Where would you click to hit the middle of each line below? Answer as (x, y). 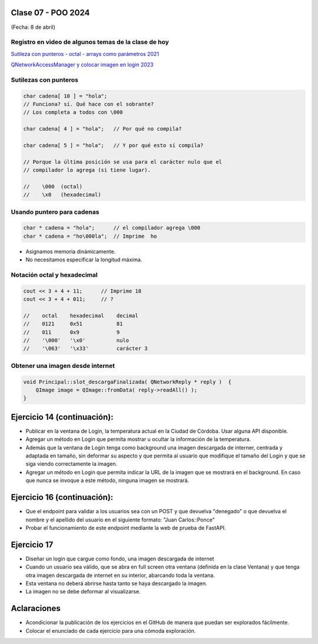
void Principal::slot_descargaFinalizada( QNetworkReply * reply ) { (127, 382)
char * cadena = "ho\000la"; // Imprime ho (90, 236)
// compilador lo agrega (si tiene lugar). (87, 170)
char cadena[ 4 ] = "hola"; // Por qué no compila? (102, 129)
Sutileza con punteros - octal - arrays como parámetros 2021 (85, 54)
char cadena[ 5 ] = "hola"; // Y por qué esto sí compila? (113, 145)
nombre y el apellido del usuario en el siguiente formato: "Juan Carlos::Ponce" (120, 519)
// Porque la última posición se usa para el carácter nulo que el (123, 162)
